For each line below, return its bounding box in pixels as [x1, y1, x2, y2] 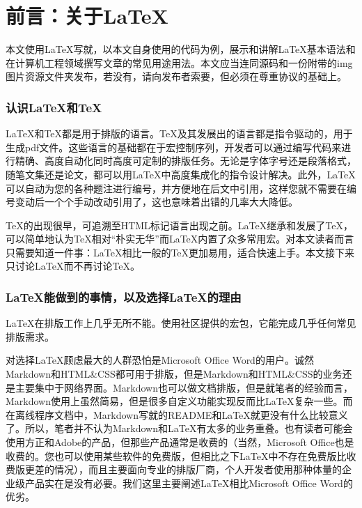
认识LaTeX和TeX [6, 98, 102, 116]
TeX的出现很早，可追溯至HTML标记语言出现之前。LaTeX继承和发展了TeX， [6, 217, 353, 232]
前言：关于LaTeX [6, 1, 168, 30]
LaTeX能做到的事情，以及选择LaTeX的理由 [6, 288, 242, 305]
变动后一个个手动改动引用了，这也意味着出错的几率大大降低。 [15, 194, 298, 209]
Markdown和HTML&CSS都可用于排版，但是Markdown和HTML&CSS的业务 [6, 367, 343, 381]
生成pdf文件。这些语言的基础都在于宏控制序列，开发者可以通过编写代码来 [6, 139, 342, 154]
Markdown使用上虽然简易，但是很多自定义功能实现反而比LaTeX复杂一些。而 [6, 394, 353, 408]
